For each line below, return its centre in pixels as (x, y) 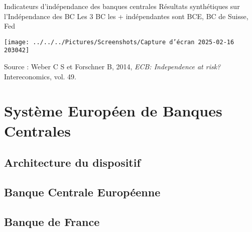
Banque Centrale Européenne (82, 192)
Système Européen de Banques (113, 111)
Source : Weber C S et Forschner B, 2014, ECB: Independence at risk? (112, 67)
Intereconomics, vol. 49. (40, 76)
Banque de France (52, 221)
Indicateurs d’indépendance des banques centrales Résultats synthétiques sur (122, 6)
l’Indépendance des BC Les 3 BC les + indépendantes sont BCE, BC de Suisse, (126, 16)
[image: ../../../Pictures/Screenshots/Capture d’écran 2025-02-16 (119, 42)
